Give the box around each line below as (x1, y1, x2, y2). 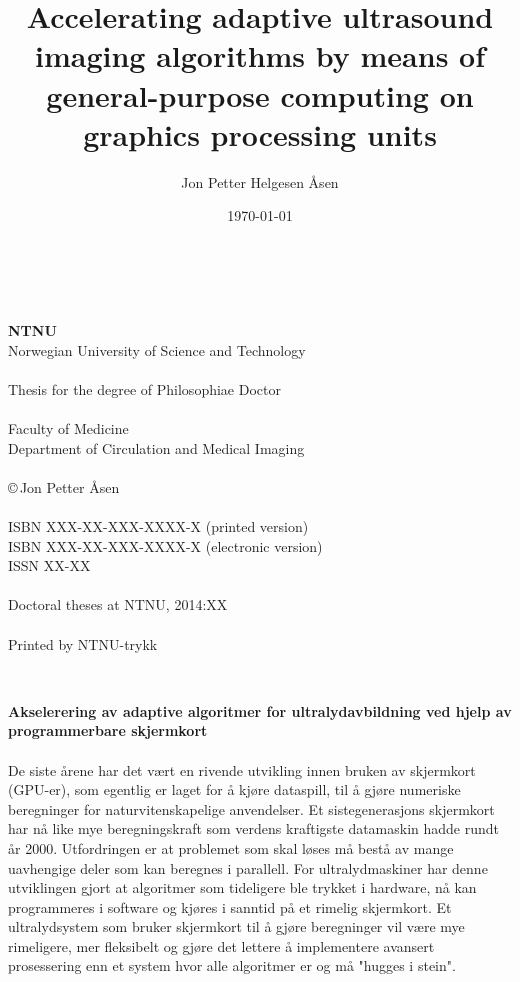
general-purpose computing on (46, 74, 474, 115)
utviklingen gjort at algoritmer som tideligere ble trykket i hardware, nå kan (8, 877, 477, 898)
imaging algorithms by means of (34, 35, 486, 76)
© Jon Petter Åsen (8, 476, 120, 497)
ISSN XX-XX (8, 555, 91, 576)
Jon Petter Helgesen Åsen (181, 171, 339, 192)
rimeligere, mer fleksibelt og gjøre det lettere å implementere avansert (8, 935, 435, 956)
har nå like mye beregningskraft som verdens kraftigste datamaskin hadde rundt (8, 818, 500, 839)
